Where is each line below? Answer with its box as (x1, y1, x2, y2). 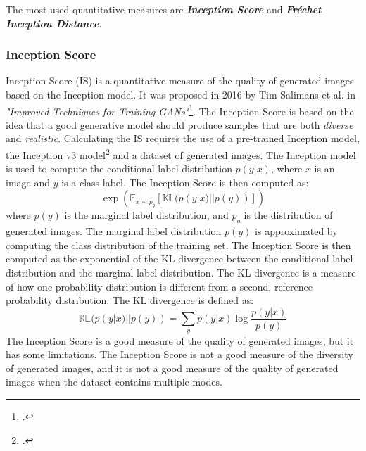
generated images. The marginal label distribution (6, 224, 222, 239)
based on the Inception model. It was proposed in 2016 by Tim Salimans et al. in (6, 87, 355, 101)
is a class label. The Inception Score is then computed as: (61, 174, 309, 189)
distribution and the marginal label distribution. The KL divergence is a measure (6, 265, 356, 280)
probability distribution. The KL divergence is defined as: (6, 293, 254, 307)
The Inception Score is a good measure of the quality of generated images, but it (6, 333, 354, 348)
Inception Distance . (6, 15, 102, 30)
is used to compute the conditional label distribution (6, 161, 232, 176)
